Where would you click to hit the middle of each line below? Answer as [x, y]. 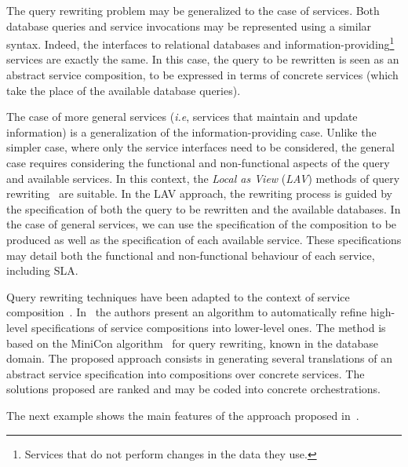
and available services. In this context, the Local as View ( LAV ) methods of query [203, 178]
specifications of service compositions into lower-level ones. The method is [208, 327]
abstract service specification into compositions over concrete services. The [186, 373]
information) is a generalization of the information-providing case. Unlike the [191, 131]
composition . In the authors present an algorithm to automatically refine [187, 312]
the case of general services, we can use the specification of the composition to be [202, 224]
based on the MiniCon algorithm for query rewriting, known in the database [193, 343]
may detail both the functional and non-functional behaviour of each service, [191, 255]
